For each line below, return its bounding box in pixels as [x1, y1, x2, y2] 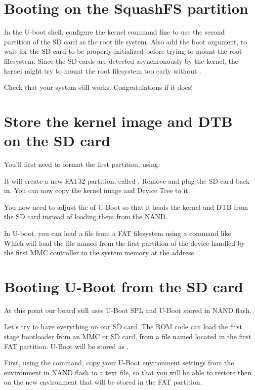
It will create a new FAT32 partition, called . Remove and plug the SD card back [4, 175, 250, 186]
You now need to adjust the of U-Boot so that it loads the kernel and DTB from [4, 201, 248, 212]
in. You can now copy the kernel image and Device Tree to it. [4, 185, 190, 195]
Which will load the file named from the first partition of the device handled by [4, 237, 245, 248]
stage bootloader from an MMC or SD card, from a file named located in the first [4, 331, 251, 342]
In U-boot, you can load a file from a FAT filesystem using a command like [4, 228, 231, 238]
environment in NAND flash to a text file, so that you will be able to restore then [4, 367, 252, 377]
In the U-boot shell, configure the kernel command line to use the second [4, 27, 225, 37]
